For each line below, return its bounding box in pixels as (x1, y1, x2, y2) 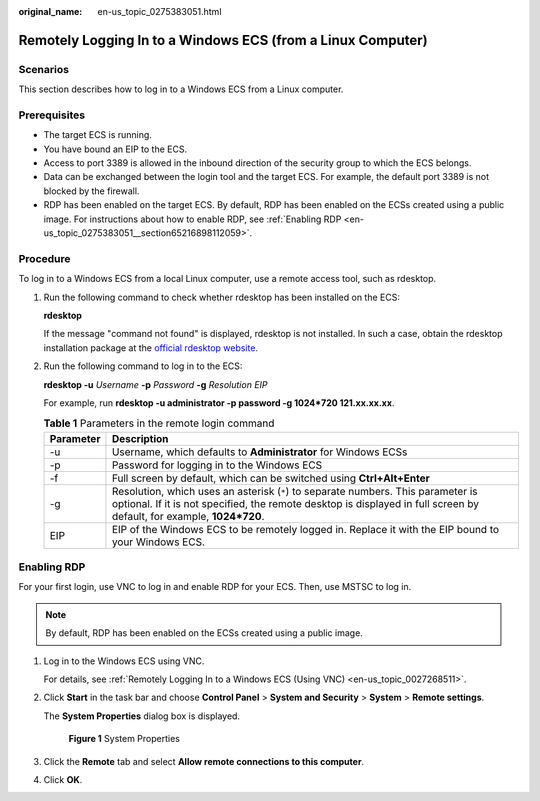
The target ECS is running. (43, 129, 152, 141)
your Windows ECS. (111, 535, 205, 549)
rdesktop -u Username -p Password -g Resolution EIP (43, 378, 269, 390)
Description (111, 431, 169, 445)
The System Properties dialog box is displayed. (43, 710, 240, 722)
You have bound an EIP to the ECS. (43, 143, 188, 155)
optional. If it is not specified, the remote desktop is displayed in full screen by (111, 496, 480, 510)
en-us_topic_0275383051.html (97, 6, 222, 17)
